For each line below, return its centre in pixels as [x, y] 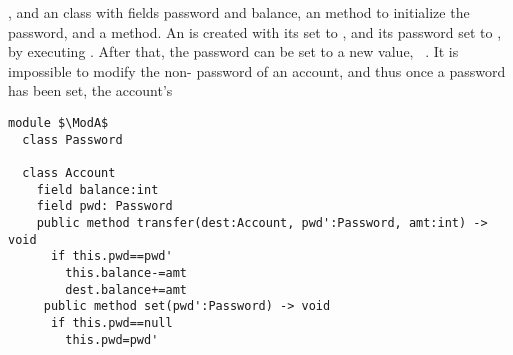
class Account [69, 172]
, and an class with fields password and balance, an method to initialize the [239, 12]
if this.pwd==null [111, 322]
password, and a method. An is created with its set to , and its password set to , [255, 31]
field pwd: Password [104, 206]
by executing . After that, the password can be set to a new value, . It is [233, 51]
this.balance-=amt [126, 272]
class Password [72, 139]
